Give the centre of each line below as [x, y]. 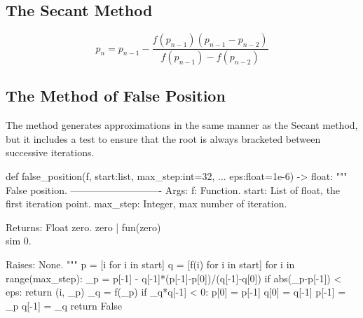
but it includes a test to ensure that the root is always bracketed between [163, 138]
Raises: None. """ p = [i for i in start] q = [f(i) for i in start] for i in [150, 264]
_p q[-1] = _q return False [64, 305]
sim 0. [19, 241]
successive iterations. [50, 152]
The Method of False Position [116, 96]
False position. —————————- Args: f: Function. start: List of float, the [173, 189]
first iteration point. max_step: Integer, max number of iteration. [146, 203]
